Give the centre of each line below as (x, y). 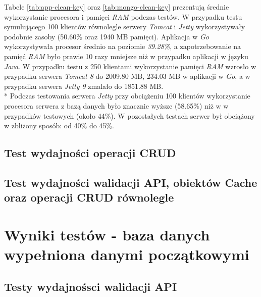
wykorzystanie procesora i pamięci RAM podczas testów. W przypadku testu (123, 16)
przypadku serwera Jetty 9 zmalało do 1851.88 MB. (84, 86)
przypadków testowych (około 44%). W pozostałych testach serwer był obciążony (129, 115)
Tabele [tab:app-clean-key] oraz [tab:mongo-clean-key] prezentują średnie (117, 7)
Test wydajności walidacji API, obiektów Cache (131, 182)
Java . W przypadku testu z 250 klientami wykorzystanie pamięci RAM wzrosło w (130, 66)
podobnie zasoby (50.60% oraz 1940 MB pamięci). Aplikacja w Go (107, 36)
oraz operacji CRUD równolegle (89, 197)
